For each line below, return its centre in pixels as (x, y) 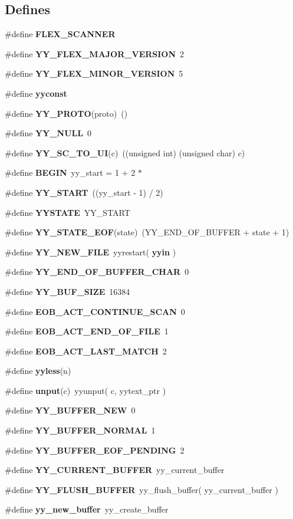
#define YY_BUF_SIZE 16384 (68, 291)
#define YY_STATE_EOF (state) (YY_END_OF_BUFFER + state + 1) (147, 232)
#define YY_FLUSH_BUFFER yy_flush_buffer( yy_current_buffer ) (141, 489)
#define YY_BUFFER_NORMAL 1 (80, 430)
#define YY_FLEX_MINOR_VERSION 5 (94, 73)
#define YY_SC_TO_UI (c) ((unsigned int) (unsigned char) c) (125, 152)
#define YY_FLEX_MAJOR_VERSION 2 (95, 53)
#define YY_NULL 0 (48, 133)
